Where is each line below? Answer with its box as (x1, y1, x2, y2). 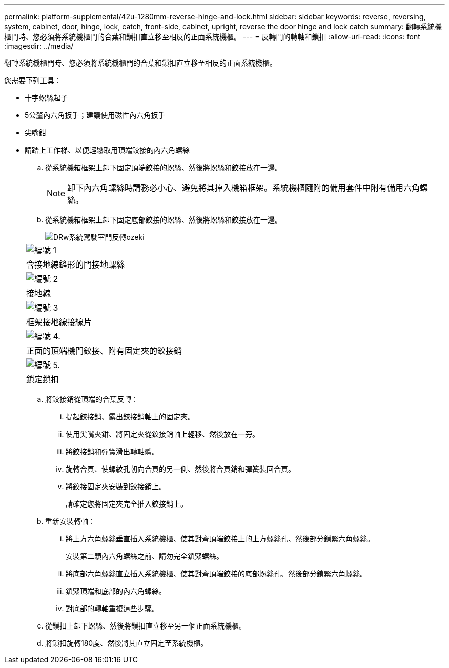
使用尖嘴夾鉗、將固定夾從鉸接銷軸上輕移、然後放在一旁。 (66, 430, 259, 438)
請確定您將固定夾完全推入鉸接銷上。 (66, 499, 188, 508)
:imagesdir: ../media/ (4, 42, 74, 50)
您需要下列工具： (4, 76, 62, 85)
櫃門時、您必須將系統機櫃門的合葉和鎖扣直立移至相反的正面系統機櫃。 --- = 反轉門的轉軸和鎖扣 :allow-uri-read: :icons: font (4, 32, 420, 41)
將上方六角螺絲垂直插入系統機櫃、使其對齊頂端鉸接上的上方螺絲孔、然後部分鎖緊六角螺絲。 (66, 534, 374, 543)
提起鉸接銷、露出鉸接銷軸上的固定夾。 (66, 412, 195, 421)
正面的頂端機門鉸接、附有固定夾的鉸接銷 (26, 346, 182, 356)
